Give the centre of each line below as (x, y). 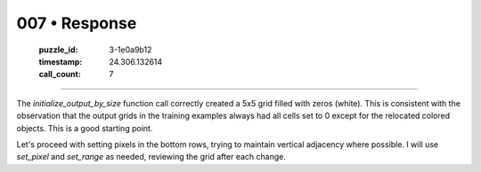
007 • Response (77, 23)
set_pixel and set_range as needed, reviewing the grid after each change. (151, 157)
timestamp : (61, 61)
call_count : (60, 74)
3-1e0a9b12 (130, 50)
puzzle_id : (58, 50)
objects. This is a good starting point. (85, 128)
